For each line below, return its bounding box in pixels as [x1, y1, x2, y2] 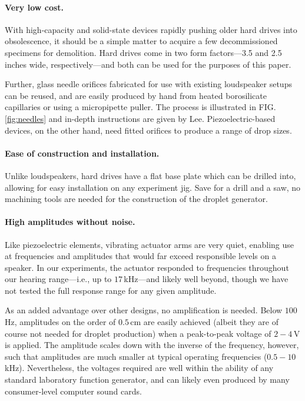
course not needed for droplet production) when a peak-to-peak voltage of [5, 327, 271, 339]
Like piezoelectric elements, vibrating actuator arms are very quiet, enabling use [5, 238, 294, 250]
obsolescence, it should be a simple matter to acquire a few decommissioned [5, 35, 278, 47]
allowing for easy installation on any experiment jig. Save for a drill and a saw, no [5, 181, 301, 193]
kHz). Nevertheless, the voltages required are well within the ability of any [5, 362, 274, 374]
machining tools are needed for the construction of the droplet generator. [5, 193, 268, 205]
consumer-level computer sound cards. [5, 385, 142, 397]
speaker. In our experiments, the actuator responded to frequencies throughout [5, 261, 289, 273]
